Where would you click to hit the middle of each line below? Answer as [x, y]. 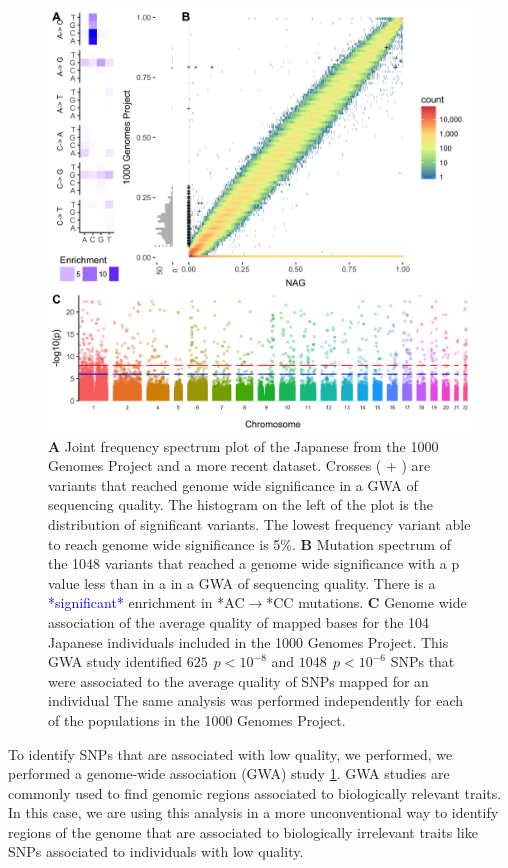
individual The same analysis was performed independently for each [256, 700]
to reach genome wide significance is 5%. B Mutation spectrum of [249, 543]
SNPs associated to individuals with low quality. [156, 851]
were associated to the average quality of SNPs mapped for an [238, 680]
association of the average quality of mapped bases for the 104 [239, 621]
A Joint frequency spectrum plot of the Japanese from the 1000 [243, 445]
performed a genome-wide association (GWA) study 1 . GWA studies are [229, 773]
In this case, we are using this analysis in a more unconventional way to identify [253, 812]
